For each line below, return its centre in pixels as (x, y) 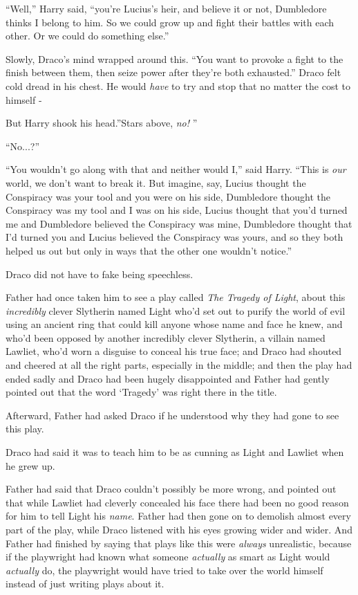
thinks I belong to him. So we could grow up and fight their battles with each (170, 22)
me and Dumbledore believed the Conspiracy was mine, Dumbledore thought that (179, 223)
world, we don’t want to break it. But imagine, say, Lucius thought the (156, 182)
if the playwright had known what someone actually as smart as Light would (168, 557)
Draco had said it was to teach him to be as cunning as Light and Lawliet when (175, 452)
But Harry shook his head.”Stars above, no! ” (102, 123)
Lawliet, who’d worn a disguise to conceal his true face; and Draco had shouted (174, 351)
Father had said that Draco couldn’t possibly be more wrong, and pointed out (171, 489)
